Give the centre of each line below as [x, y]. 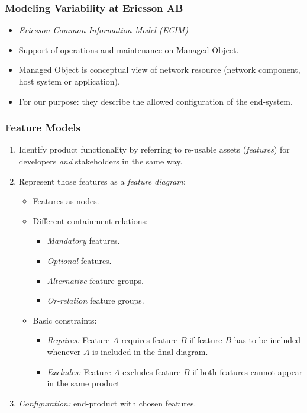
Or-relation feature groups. [96, 300]
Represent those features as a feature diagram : [102, 181]
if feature [206, 340]
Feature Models [43, 128]
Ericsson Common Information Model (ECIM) [103, 30]
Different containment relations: [90, 220]
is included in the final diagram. [150, 351]
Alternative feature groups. [95, 280]
